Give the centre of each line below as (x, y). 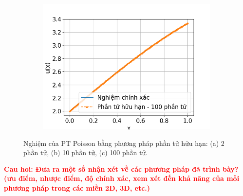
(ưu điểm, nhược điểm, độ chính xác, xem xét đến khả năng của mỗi (122, 178)
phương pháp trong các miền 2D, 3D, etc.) (77, 187)
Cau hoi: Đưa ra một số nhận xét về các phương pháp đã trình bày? (121, 169)
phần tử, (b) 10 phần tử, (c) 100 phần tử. (86, 152)
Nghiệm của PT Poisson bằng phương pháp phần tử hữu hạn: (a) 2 (124, 143)
